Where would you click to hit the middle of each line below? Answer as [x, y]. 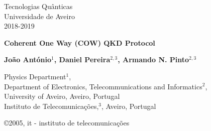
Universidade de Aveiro [39, 16]
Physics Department [35, 76]
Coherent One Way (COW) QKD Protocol [80, 42]
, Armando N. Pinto [153, 59]
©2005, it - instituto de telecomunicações [67, 123]
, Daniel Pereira [82, 59]
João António [28, 59]
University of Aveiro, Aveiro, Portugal [62, 96]
